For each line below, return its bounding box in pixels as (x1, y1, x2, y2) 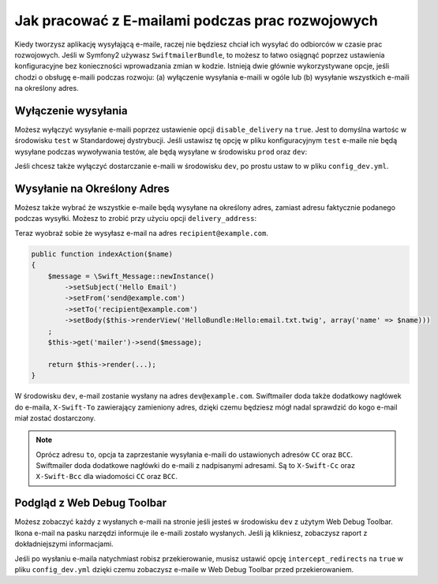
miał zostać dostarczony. (14, 413, 96, 422)
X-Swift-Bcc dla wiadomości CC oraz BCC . (36, 472, 178, 481)
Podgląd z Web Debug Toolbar (14, 496, 167, 510)
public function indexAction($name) (31, 249, 174, 258)
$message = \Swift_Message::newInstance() (47, 271, 215, 280)
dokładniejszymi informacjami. (14, 539, 114, 548)
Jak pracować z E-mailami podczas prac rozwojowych (14, 12, 378, 29)
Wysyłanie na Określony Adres (14, 182, 170, 195)
